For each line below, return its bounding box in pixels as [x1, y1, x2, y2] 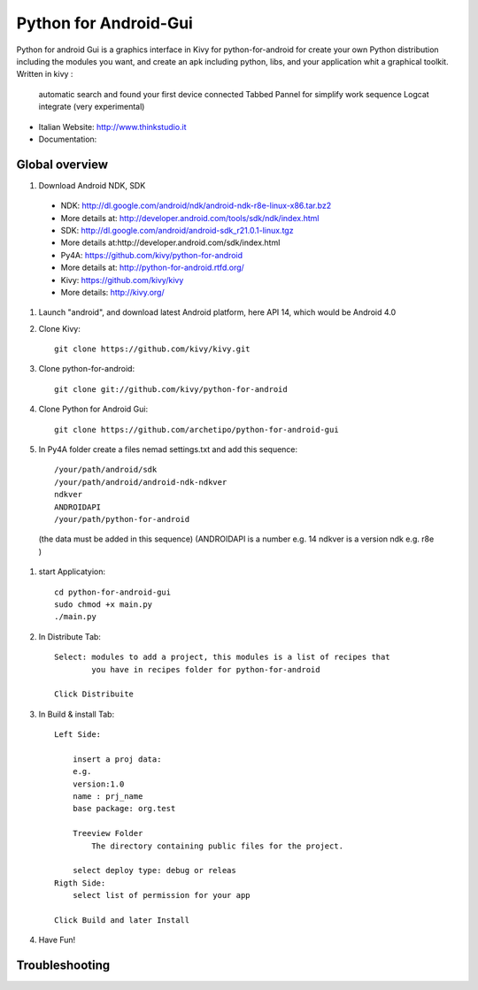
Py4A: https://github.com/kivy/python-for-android [60, 249, 243, 260]
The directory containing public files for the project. [91, 840, 344, 851]
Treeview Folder [72, 828, 143, 839]
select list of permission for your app [72, 890, 251, 901]
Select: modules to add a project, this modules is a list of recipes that [54, 652, 390, 663]
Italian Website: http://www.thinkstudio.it [38, 121, 187, 132]
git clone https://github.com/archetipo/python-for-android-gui [54, 425, 340, 434]
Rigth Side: [54, 878, 106, 888]
